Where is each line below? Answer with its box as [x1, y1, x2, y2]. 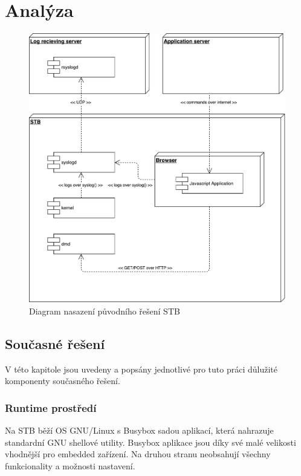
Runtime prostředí [5, 400, 97, 415]
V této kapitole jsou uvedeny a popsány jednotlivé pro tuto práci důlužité [5, 362, 277, 375]
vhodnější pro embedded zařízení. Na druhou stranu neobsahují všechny [5, 448, 271, 460]
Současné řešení [5, 334, 105, 353]
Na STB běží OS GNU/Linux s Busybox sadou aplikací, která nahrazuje [5, 424, 274, 437]
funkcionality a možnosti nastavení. [5, 460, 135, 472]
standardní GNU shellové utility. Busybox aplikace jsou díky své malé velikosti [5, 435, 296, 448]
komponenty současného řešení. [5, 374, 120, 387]
